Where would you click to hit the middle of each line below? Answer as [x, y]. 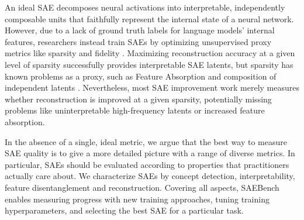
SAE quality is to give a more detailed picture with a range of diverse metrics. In [150, 153]
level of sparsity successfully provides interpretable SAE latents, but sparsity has [149, 64]
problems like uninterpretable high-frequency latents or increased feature [135, 110]
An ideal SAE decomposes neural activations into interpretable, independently [145, 7]
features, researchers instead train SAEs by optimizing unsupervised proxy [138, 41]
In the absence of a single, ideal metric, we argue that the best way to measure [146, 141]
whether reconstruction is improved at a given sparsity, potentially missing [138, 99]
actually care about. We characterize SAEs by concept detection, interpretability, [150, 176]
